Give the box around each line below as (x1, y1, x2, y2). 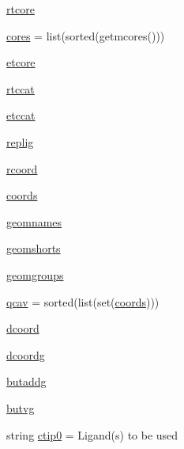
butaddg (6, 373, 47, 390)
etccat (6, 107, 36, 124)
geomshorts (6, 240, 61, 257)
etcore (6, 54, 36, 70)
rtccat (6, 80, 35, 97)
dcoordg (6, 346, 45, 363)
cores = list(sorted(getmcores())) (6, 27, 165, 44)
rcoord (6, 160, 38, 177)
